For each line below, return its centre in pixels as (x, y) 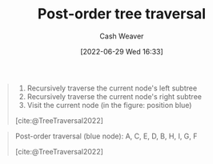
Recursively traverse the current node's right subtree (114, 96)
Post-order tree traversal (122, 14)
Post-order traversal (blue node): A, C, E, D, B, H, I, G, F (106, 136)
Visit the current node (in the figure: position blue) (109, 105)
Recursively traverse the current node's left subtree (112, 88)
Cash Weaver (122, 36)
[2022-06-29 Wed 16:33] (122, 51)
